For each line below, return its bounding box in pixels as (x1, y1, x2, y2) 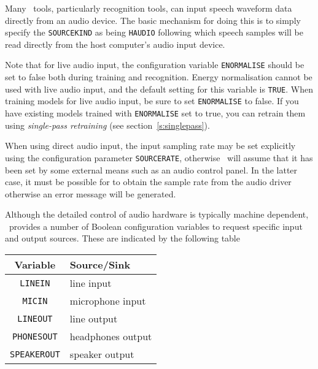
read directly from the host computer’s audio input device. (5, 37, 225, 50)
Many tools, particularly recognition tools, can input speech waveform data (5, 2, 292, 14)
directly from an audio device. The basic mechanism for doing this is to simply (5, 13, 301, 26)
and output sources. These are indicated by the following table (5, 232, 240, 245)
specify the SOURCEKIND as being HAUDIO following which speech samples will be (5, 26, 303, 39)
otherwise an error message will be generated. (5, 187, 176, 200)
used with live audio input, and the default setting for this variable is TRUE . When (5, 82, 313, 95)
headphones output (69, 329, 152, 344)
